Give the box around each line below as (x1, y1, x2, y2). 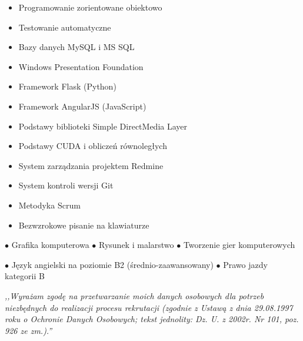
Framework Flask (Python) (18, 80, 116, 92)
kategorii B (5, 270, 45, 282)
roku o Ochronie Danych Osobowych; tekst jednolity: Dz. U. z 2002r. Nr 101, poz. (5, 313, 299, 325)
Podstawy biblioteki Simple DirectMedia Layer (18, 120, 187, 132)
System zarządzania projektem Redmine (18, 159, 164, 171)
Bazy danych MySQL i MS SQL (18, 41, 135, 53)
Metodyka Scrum (18, 198, 81, 211)
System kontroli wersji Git (18, 179, 114, 191)
